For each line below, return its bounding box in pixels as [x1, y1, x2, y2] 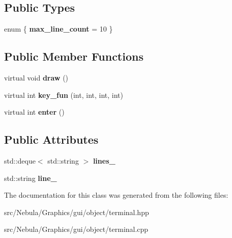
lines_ [93, 155, 115, 166]
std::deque [4, 155, 36, 166]
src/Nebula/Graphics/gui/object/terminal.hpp [4, 206, 149, 217]
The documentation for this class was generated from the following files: [4, 190, 228, 200]
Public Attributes [4, 131, 99, 147]
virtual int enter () [4, 107, 65, 117]
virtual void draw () [4, 72, 69, 83]
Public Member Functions [4, 48, 143, 64]
